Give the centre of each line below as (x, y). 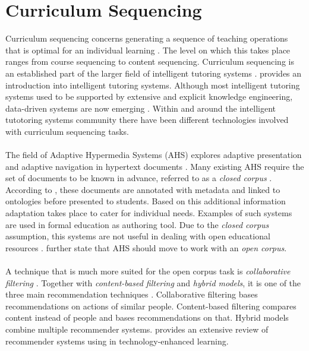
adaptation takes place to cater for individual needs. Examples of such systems (149, 213)
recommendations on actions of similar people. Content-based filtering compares (151, 306)
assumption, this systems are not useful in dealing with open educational (138, 236)
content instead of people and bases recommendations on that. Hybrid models (147, 317)
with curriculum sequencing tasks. (67, 131)
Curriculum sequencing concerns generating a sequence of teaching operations (147, 38)
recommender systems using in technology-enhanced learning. (117, 341)
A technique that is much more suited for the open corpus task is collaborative (148, 271)
